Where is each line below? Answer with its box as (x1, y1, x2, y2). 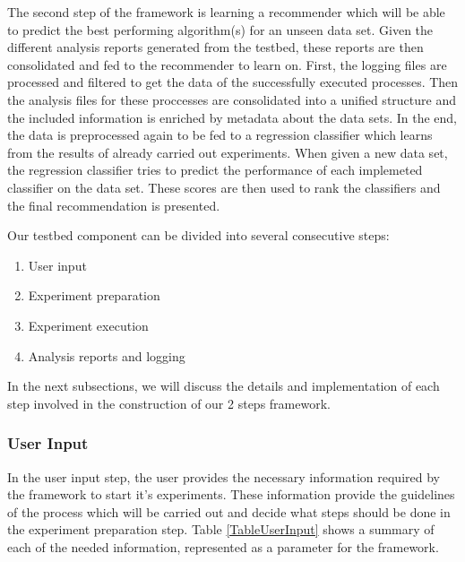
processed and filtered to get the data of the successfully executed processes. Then (7, 73, 459, 91)
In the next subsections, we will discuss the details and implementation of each (7, 376, 440, 395)
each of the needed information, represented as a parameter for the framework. (7, 537, 439, 556)
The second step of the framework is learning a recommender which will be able (7, 3, 445, 21)
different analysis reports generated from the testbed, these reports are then (7, 38, 424, 56)
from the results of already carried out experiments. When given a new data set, (7, 143, 448, 161)
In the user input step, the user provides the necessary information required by (7, 467, 440, 486)
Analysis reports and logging (28, 346, 185, 365)
